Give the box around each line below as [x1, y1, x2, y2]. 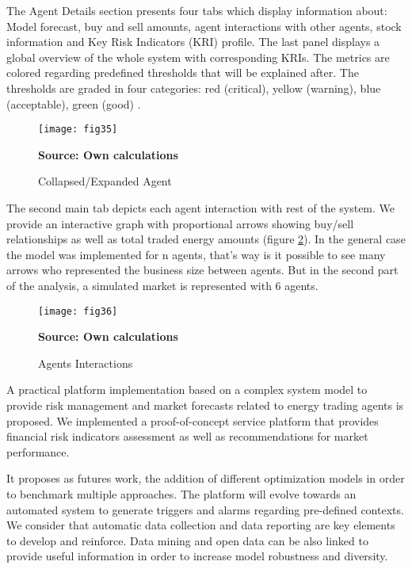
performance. [6, 443, 70, 460]
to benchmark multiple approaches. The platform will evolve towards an [6, 485, 357, 502]
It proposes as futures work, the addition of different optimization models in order [6, 470, 405, 487]
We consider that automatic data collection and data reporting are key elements [6, 517, 395, 533]
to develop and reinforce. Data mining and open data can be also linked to [6, 532, 368, 548]
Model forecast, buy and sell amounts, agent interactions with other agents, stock [6, 17, 402, 34]
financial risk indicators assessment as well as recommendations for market [6, 428, 368, 445]
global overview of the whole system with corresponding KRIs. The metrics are [6, 48, 390, 65]
